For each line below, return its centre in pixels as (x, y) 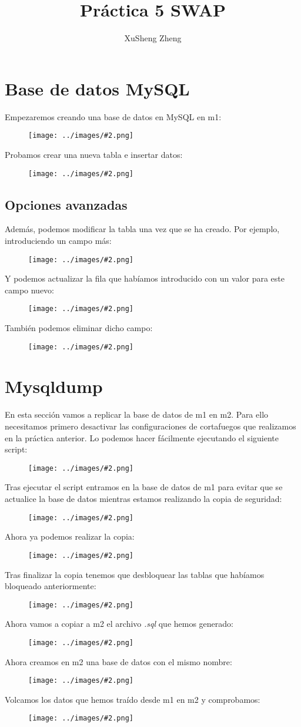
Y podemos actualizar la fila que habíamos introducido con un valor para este (145, 278)
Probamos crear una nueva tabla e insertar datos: (94, 154)
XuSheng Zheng (153, 38)
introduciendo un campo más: (58, 240)
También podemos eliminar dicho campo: (79, 328)
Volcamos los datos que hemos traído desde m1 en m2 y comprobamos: (133, 699)
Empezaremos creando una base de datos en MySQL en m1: (113, 116)
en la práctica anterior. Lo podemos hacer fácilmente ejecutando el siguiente (142, 437)
